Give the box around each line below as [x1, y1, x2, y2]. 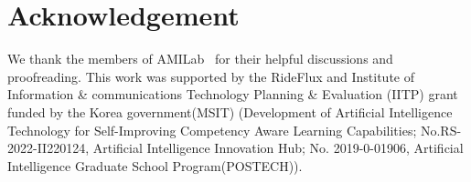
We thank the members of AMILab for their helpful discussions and [7, 49, 393, 68]
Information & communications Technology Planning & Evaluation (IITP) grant [7, 85, 458, 104]
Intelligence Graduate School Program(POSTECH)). [7, 156, 303, 175]
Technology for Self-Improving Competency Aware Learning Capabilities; [7, 120, 417, 139]
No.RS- [420, 120, 462, 139]
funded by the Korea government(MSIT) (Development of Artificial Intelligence [7, 102, 453, 121]
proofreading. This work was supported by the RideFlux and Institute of [7, 66, 415, 86]
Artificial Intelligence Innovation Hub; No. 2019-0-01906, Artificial [92, 138, 464, 157]
